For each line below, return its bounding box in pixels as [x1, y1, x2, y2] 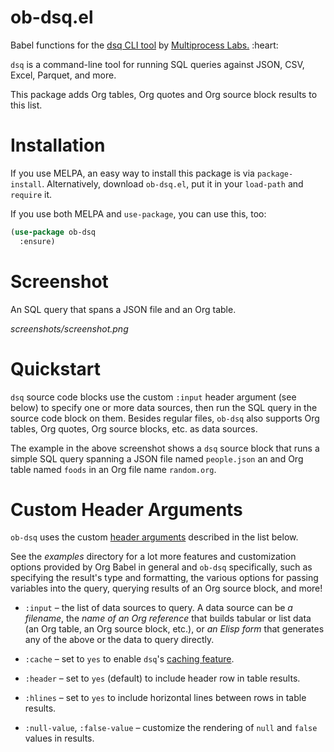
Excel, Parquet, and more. [10, 69, 117, 81]
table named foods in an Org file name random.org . [10, 463, 217, 475]
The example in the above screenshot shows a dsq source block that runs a [10, 442, 320, 454]
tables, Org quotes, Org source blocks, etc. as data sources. [10, 422, 258, 435]
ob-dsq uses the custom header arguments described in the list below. [10, 531, 299, 543]
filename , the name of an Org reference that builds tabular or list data [24, 612, 312, 625]
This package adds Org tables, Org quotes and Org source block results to [10, 88, 318, 100]
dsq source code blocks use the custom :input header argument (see [10, 391, 297, 403]
